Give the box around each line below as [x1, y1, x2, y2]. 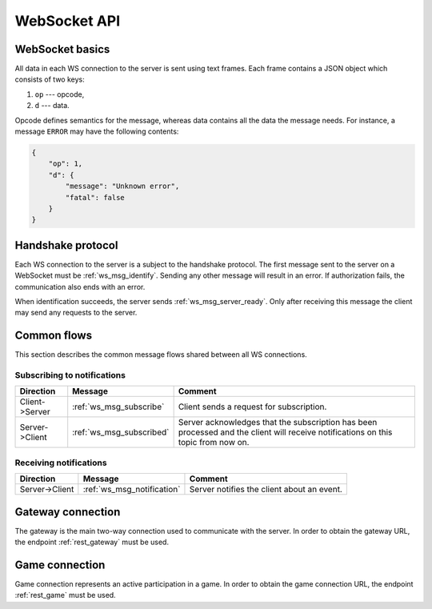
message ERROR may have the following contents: [14, 126, 179, 136]
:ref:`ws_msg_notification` [82, 484, 181, 495]
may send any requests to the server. [14, 308, 138, 318]
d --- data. [34, 101, 70, 110]
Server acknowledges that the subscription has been [178, 417, 378, 428]
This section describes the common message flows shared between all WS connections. [14, 350, 307, 359]
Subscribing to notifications [14, 370, 126, 381]
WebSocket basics [14, 42, 110, 56]
